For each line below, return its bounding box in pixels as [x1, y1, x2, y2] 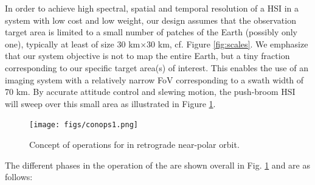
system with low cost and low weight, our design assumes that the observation [5, 13, 296, 26]
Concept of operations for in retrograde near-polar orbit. [29, 138, 240, 150]
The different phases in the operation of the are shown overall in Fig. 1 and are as [5, 158, 310, 171]
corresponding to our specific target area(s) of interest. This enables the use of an [5, 61, 308, 74]
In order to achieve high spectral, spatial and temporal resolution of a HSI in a [5, 2, 299, 14]
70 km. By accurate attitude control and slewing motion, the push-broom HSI [5, 85, 296, 98]
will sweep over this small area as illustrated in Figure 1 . [5, 97, 216, 110]
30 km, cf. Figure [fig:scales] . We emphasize [147, 37, 308, 50]
